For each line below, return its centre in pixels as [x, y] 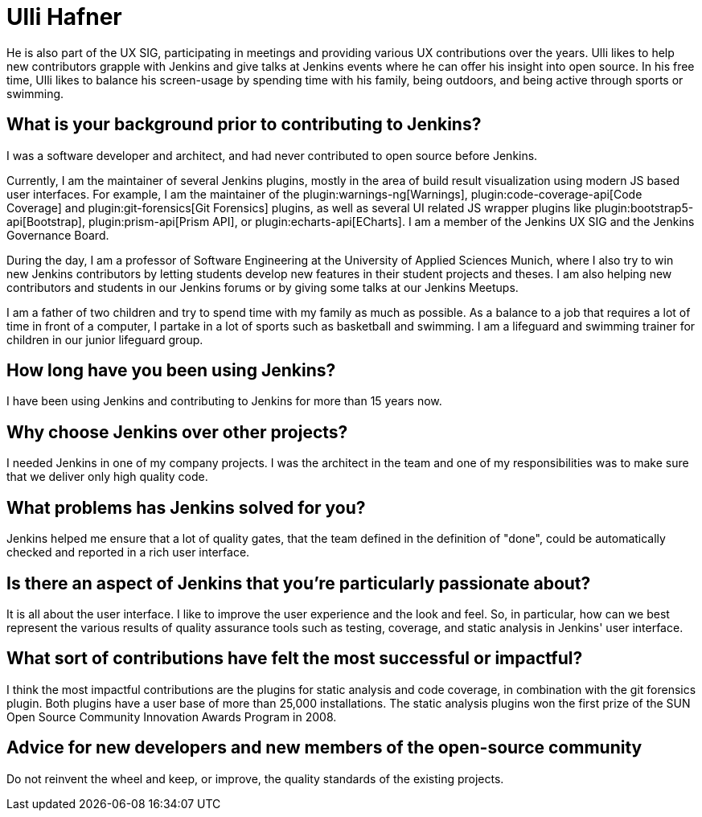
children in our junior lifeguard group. [105, 339]
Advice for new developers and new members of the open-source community [324, 748]
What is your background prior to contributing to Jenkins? [244, 125]
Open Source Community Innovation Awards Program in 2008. [172, 716]
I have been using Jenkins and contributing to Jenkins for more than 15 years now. [224, 401]
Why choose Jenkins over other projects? [177, 432]
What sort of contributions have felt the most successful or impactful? [295, 659]
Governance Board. [58, 235]
